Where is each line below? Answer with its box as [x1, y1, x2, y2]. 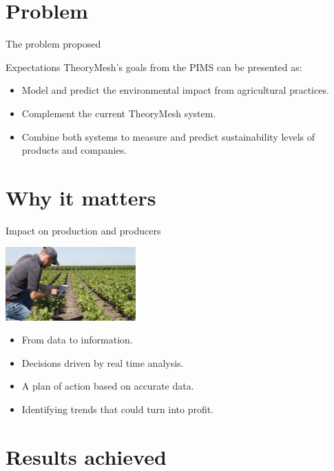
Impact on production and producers [6, 223, 161, 237]
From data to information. [21, 332, 133, 347]
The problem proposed [6, 37, 101, 51]
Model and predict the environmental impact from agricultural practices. [21, 83, 329, 97]
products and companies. [21, 143, 127, 157]
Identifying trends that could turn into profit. [21, 402, 214, 417]
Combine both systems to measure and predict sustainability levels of [21, 129, 315, 143]
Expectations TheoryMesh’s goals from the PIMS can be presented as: [6, 59, 302, 74]
